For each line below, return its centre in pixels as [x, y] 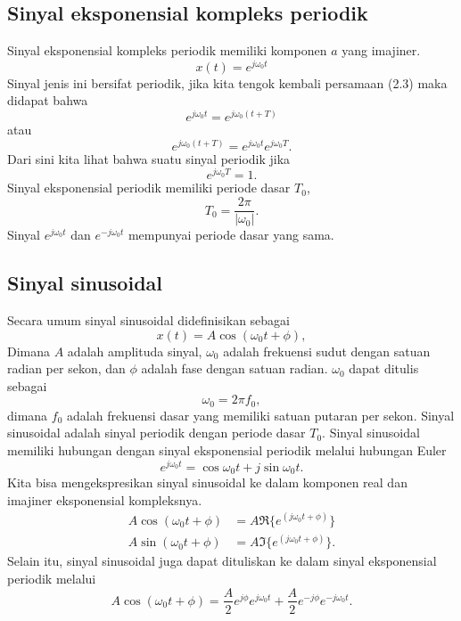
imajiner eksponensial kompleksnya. [105, 499]
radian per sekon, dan [66, 368]
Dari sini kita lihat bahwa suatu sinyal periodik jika [149, 158]
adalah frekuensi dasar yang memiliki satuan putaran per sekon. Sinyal [261, 415]
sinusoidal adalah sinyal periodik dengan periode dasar [156, 433]
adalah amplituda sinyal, [135, 351]
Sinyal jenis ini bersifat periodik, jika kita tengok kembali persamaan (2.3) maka [227, 82]
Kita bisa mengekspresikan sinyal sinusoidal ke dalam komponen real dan [207, 482]
